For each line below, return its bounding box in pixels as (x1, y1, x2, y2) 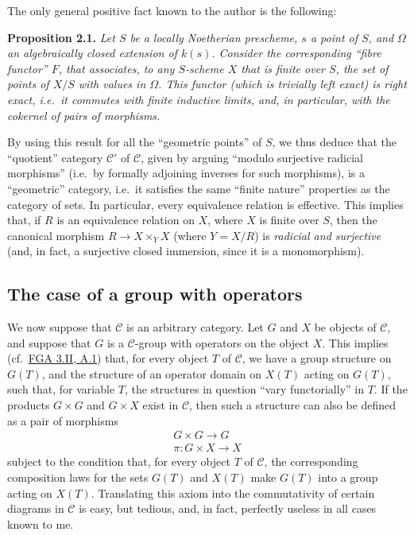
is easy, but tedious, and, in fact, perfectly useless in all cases (79, 500, 377, 517)
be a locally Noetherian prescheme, (130, 29, 298, 45)
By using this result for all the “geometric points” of (7, 134, 262, 150)
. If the (373, 381, 408, 397)
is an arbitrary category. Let (126, 319, 264, 335)
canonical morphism (7, 227, 105, 243)
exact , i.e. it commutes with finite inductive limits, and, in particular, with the (7, 91, 390, 107)
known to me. (7, 515, 74, 532)
